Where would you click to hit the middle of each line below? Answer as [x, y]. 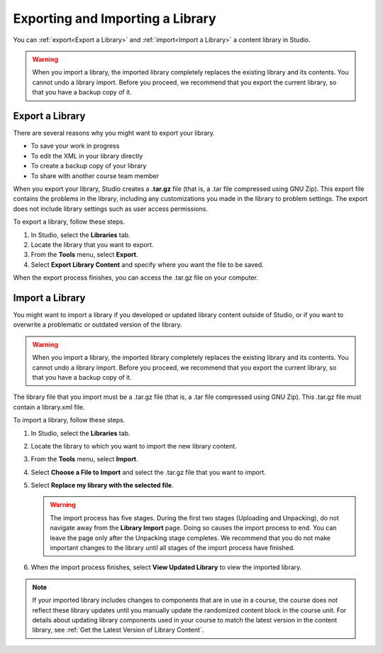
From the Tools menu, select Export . [84, 255]
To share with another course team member [95, 176]
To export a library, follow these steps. [69, 222]
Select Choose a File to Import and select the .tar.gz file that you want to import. [148, 472]
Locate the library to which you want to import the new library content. [134, 446]
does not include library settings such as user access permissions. [111, 209]
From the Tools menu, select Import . [84, 459]
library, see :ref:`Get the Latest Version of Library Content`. [118, 630]
